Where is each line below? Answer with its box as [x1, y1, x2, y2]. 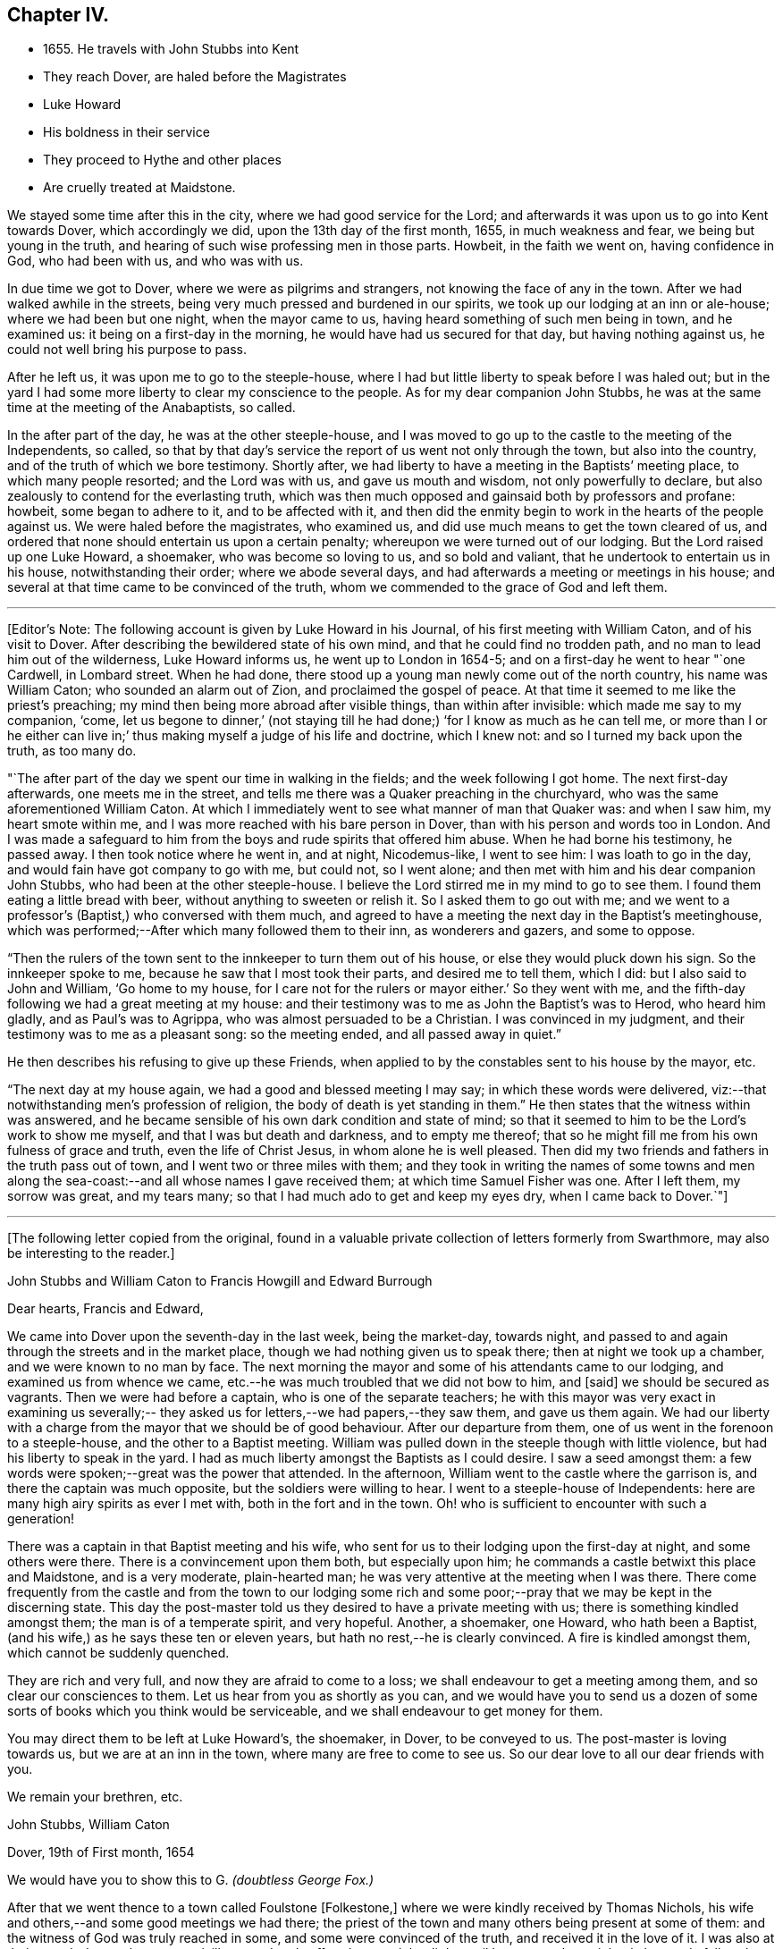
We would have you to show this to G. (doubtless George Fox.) [7, 1872, 375, 1888]
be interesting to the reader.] [7, 1245, 175, 1261]
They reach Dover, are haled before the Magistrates [43, 69, 347, 85]
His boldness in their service [43, 124, 210, 140]
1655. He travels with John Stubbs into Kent [43, 41, 299, 57]
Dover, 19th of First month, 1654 [7, 1844, 195, 1860]
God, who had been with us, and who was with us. [7, 253, 304, 269]
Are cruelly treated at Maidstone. [43, 180, 236, 196]
